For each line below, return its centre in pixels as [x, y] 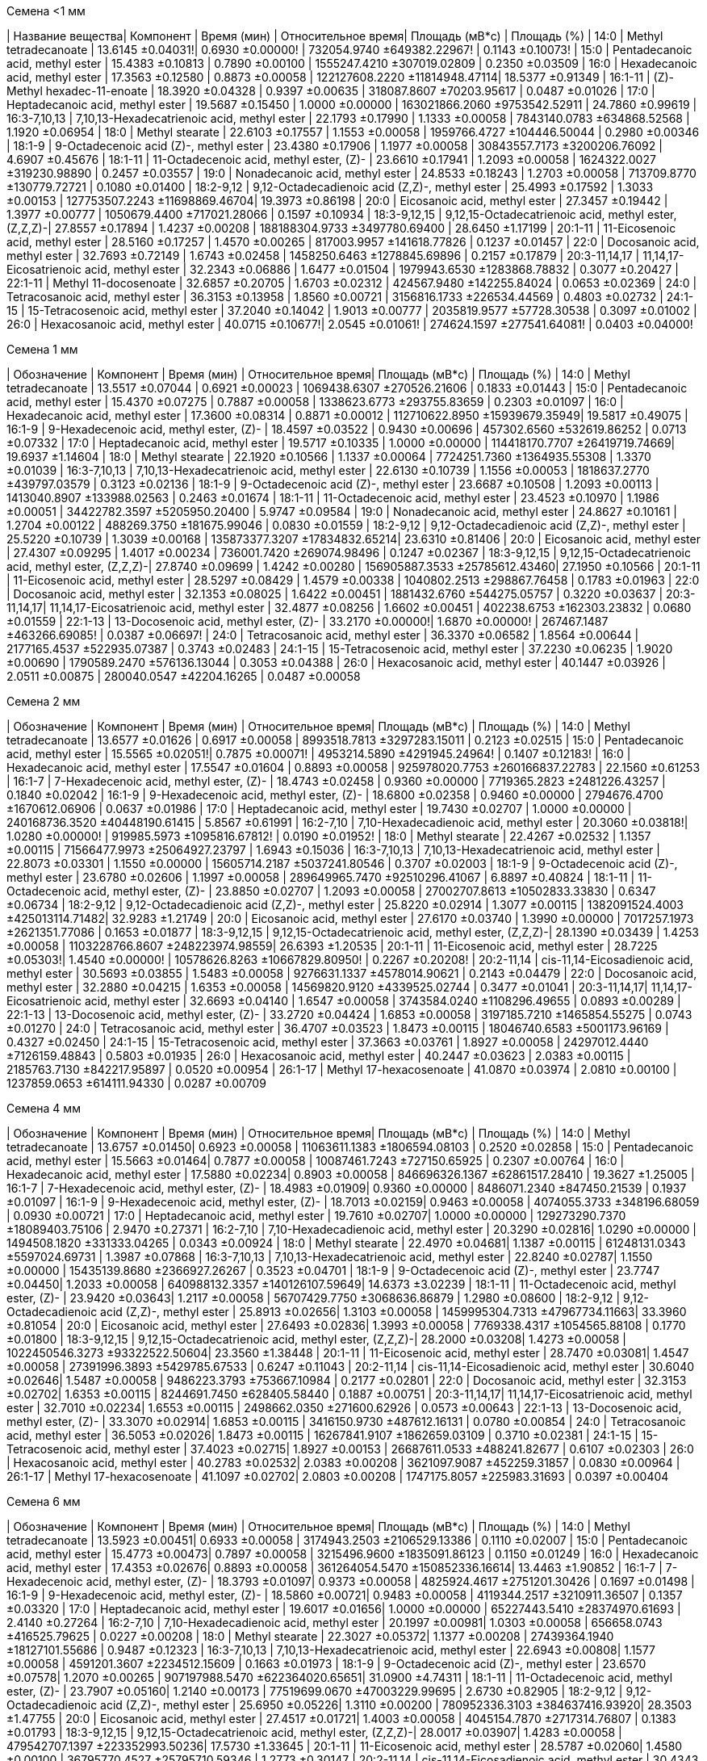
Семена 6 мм [44, 1501]
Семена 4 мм [44, 1108]
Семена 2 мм [44, 701]
